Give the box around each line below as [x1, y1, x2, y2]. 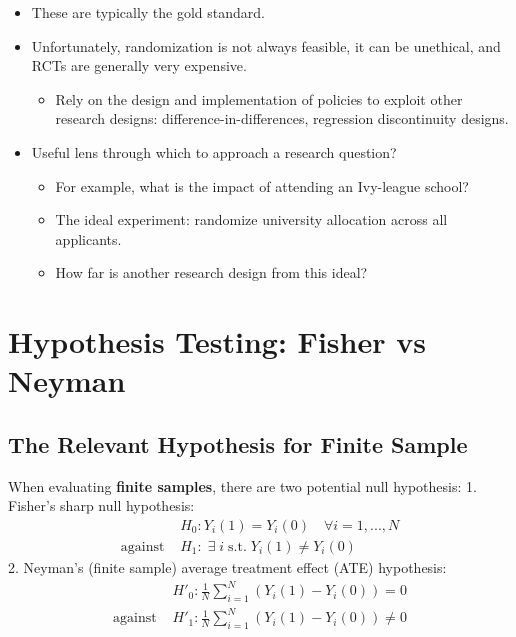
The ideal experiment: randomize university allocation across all [55, 209, 448, 230]
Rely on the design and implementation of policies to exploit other [55, 88, 463, 109]
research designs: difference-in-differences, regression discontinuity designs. [55, 108, 509, 129]
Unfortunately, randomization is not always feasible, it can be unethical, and [31, 35, 501, 56]
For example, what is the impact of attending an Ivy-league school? [55, 175, 469, 196]
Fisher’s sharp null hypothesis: [8, 495, 195, 516]
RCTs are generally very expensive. [31, 55, 247, 76]
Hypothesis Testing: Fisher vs [8, 321, 426, 362]
